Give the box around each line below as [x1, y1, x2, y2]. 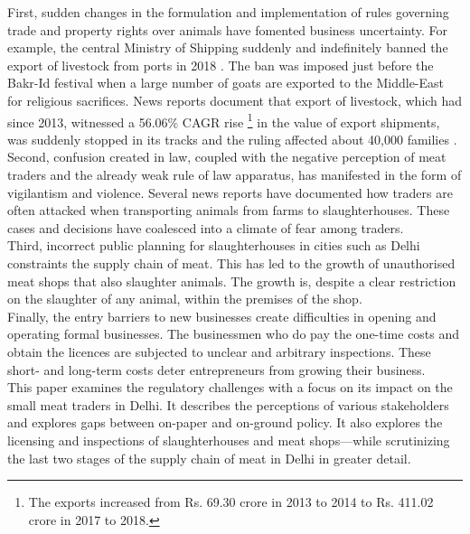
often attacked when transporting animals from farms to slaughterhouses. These [7, 201, 450, 220]
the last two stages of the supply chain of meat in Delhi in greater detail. [7, 448, 411, 467]
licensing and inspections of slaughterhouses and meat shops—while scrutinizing [7, 430, 450, 449]
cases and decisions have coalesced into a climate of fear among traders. [7, 218, 404, 237]
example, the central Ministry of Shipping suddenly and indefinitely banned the [7, 38, 448, 57]
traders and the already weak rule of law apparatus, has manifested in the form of [7, 165, 462, 183]
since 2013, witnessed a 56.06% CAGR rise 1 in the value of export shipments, [7, 109, 440, 131]
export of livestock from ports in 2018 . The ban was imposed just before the [7, 55, 434, 74]
